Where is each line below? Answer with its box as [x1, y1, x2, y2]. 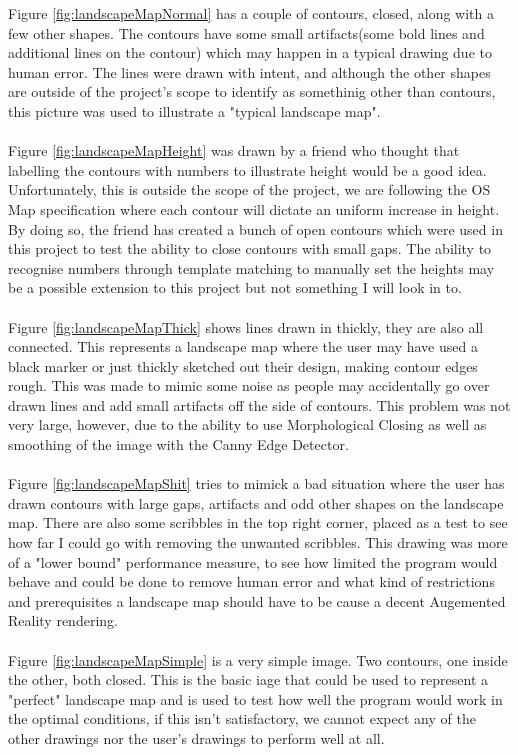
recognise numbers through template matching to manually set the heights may [8, 257, 495, 278]
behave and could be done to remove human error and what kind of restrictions [8, 571, 495, 592]
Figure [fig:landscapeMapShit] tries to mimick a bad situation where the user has [8, 473, 505, 494]
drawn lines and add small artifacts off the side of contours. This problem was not [8, 394, 511, 415]
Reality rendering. [8, 610, 118, 631]
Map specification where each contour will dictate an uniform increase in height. [8, 198, 500, 219]
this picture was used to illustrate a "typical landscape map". [8, 100, 381, 121]
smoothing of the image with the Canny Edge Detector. [8, 434, 349, 455]
